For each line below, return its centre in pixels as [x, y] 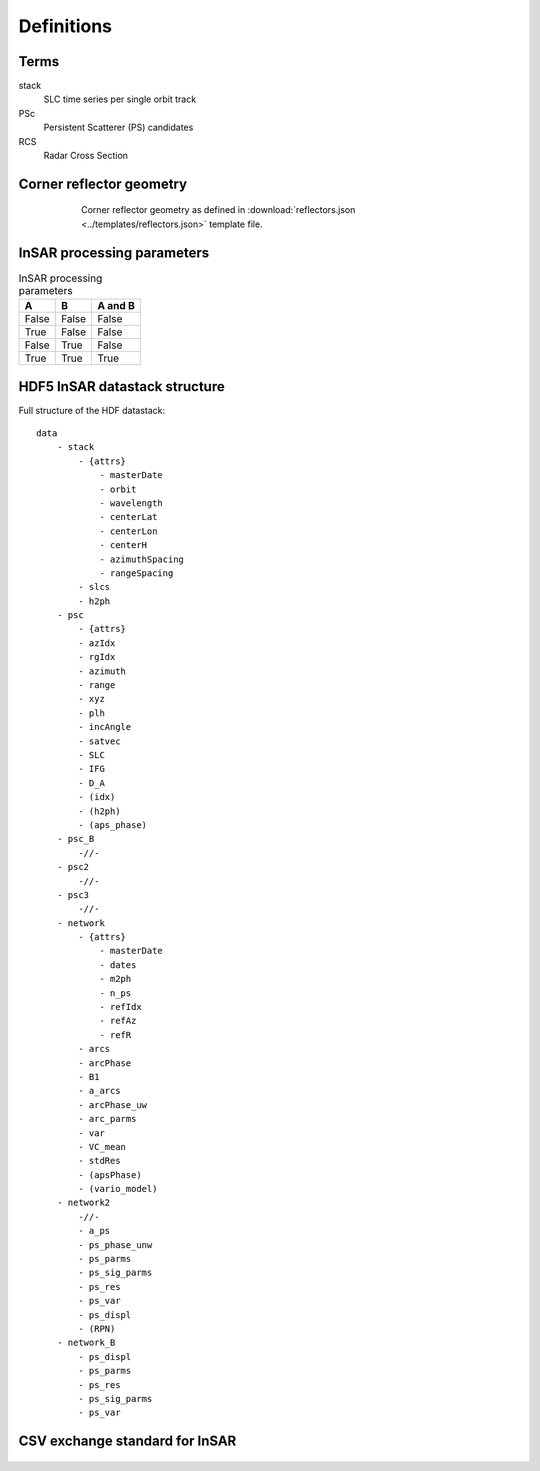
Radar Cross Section [86, 156]
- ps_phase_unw [115, 1244]
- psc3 [73, 894]
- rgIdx [97, 657]
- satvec [99, 741]
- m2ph [115, 979]
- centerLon [128, 531]
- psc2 [73, 867]
